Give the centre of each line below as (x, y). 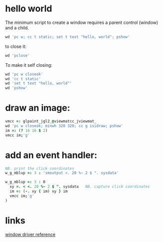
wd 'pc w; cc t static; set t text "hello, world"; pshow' (68, 37)
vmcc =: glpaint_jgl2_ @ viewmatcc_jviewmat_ (51, 121)
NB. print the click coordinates (40, 168)
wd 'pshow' (16, 88)
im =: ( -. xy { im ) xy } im (39, 191)
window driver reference (30, 234)
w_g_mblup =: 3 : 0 (25, 182)
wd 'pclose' (17, 55)
